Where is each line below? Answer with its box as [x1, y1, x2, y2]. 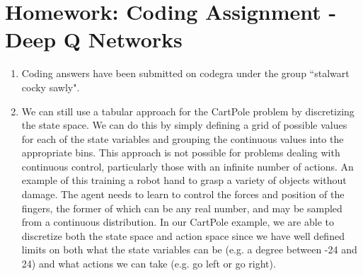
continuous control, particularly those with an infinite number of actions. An [21, 159, 354, 173]
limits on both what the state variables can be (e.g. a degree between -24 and [21, 242, 357, 257]
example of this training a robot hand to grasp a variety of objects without [21, 173, 347, 188]
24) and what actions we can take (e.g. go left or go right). [21, 256, 276, 271]
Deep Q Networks [5, 25, 183, 54]
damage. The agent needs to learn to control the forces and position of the [21, 187, 345, 202]
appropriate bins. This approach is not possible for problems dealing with [21, 145, 340, 160]
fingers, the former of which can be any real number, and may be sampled [21, 200, 342, 215]
